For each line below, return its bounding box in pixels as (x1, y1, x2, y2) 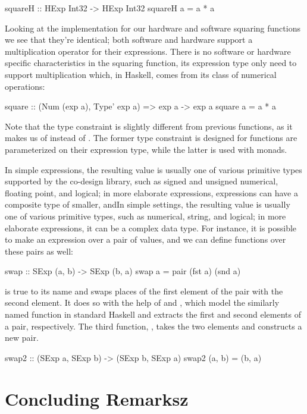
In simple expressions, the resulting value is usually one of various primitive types (5, 163, 302, 175)
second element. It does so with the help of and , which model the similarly (5, 296, 280, 309)
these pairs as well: (5, 244, 73, 257)
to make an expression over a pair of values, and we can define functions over (5, 233, 286, 246)
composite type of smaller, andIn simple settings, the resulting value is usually (5, 198, 290, 211)
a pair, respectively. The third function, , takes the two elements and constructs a (5, 319, 302, 332)
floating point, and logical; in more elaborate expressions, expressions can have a (5, 186, 298, 199)
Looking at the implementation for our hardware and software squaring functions (5, 21, 300, 34)
